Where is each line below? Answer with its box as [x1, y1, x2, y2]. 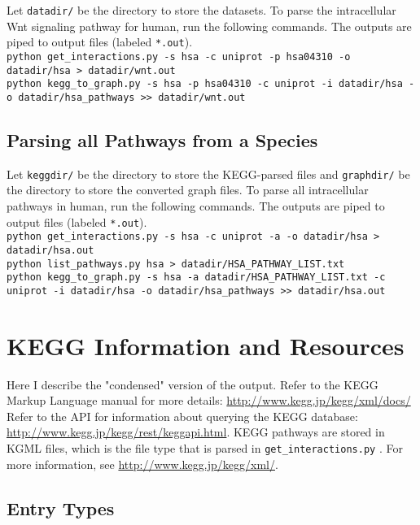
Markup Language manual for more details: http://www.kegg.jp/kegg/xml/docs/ [7, 392, 411, 409]
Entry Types [7, 495, 115, 520]
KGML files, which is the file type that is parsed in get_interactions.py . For [7, 440, 403, 457]
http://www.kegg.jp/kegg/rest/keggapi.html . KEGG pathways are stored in [7, 423, 385, 440]
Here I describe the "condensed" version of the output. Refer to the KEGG [7, 375, 378, 393]
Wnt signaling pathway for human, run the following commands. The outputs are [7, 17, 412, 34]
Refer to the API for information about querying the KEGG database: [7, 407, 358, 424]
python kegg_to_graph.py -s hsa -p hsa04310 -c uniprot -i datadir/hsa [7, 78, 403, 90]
